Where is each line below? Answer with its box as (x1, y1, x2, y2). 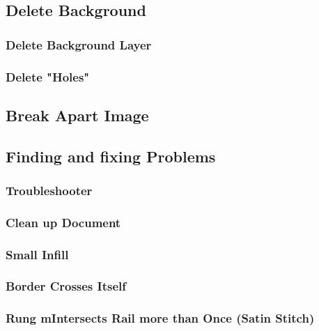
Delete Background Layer (6, 36, 152, 53)
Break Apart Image (6, 104, 149, 125)
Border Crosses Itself (6, 277, 127, 295)
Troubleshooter (6, 181, 93, 199)
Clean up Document (6, 213, 121, 231)
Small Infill (6, 245, 69, 263)
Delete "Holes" (6, 68, 90, 85)
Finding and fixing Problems (6, 145, 216, 167)
